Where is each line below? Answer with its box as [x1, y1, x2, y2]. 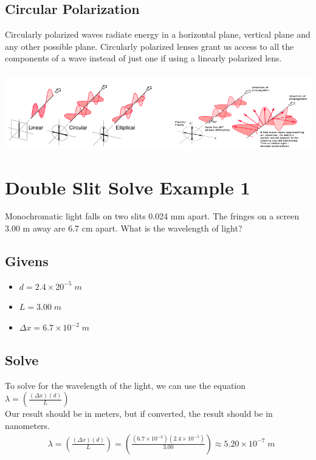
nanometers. [5, 419, 50, 432]
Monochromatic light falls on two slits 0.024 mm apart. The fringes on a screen [5, 210, 300, 222]
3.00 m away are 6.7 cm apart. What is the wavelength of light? [5, 222, 242, 235]
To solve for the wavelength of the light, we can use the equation [5, 379, 246, 391]
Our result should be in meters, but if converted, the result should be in [5, 407, 273, 420]
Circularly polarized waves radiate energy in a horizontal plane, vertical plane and [5, 28, 311, 41]
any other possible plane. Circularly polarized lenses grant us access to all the [5, 39, 294, 52]
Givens [5, 252, 49, 270]
